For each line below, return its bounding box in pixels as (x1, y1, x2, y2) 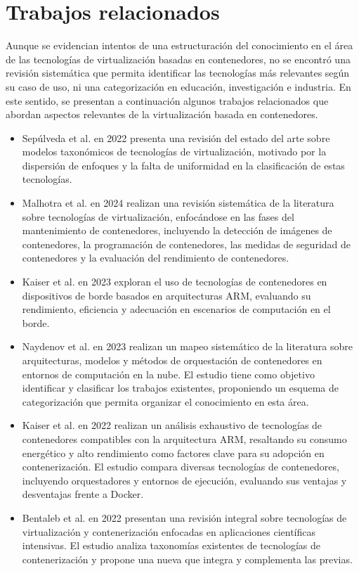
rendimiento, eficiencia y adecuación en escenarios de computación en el (22, 302, 331, 316)
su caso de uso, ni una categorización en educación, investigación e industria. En (6, 79, 351, 94)
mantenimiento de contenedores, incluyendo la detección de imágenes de (22, 223, 332, 238)
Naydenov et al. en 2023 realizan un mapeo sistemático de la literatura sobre (22, 339, 353, 354)
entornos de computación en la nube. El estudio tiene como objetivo (22, 366, 315, 381)
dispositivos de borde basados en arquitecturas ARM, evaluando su (22, 288, 311, 302)
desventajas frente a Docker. (22, 487, 144, 501)
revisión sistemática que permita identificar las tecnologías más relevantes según (6, 65, 350, 80)
